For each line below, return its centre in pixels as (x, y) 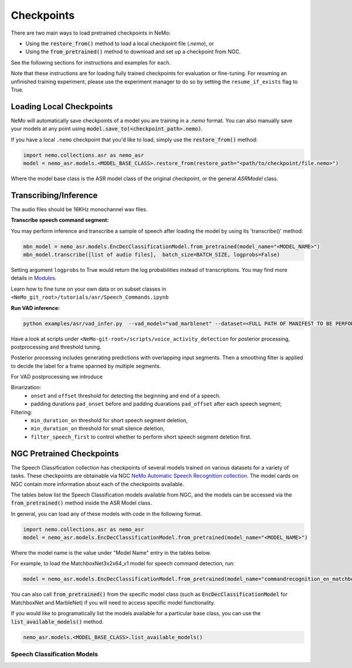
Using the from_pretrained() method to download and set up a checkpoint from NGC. (133, 52)
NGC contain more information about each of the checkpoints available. (97, 484)
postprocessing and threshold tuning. (56, 347)
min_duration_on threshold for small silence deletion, (98, 429)
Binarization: (26, 387)
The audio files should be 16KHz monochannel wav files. (79, 209)
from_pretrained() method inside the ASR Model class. (82, 503)
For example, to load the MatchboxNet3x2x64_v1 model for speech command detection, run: (123, 564)
